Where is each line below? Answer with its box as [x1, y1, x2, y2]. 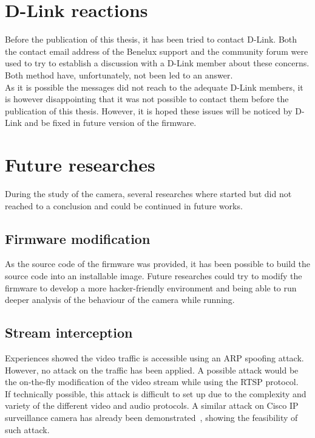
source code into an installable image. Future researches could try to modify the [5, 269, 302, 282]
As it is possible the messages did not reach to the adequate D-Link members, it [5, 80, 303, 93]
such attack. [5, 423, 50, 436]
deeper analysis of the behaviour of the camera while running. [5, 293, 235, 306]
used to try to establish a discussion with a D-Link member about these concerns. [5, 57, 310, 69]
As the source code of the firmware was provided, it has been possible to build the [5, 257, 311, 270]
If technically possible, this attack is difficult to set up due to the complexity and [5, 387, 307, 400]
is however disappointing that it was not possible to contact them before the [5, 92, 289, 105]
